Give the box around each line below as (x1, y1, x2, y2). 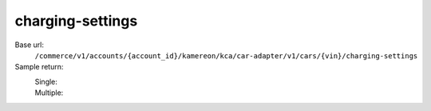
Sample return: (14, 62, 64, 72)
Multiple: (34, 88, 64, 97)
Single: (34, 77, 57, 86)
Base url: (14, 40, 44, 50)
